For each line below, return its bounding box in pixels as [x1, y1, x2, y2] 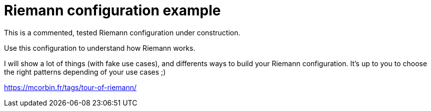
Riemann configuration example [4, 2, 221, 19]
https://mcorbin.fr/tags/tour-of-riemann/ [4, 83, 137, 92]
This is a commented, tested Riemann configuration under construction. [4, 28, 240, 37]
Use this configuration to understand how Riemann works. [4, 43, 195, 52]
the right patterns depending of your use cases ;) [4, 67, 166, 76]
